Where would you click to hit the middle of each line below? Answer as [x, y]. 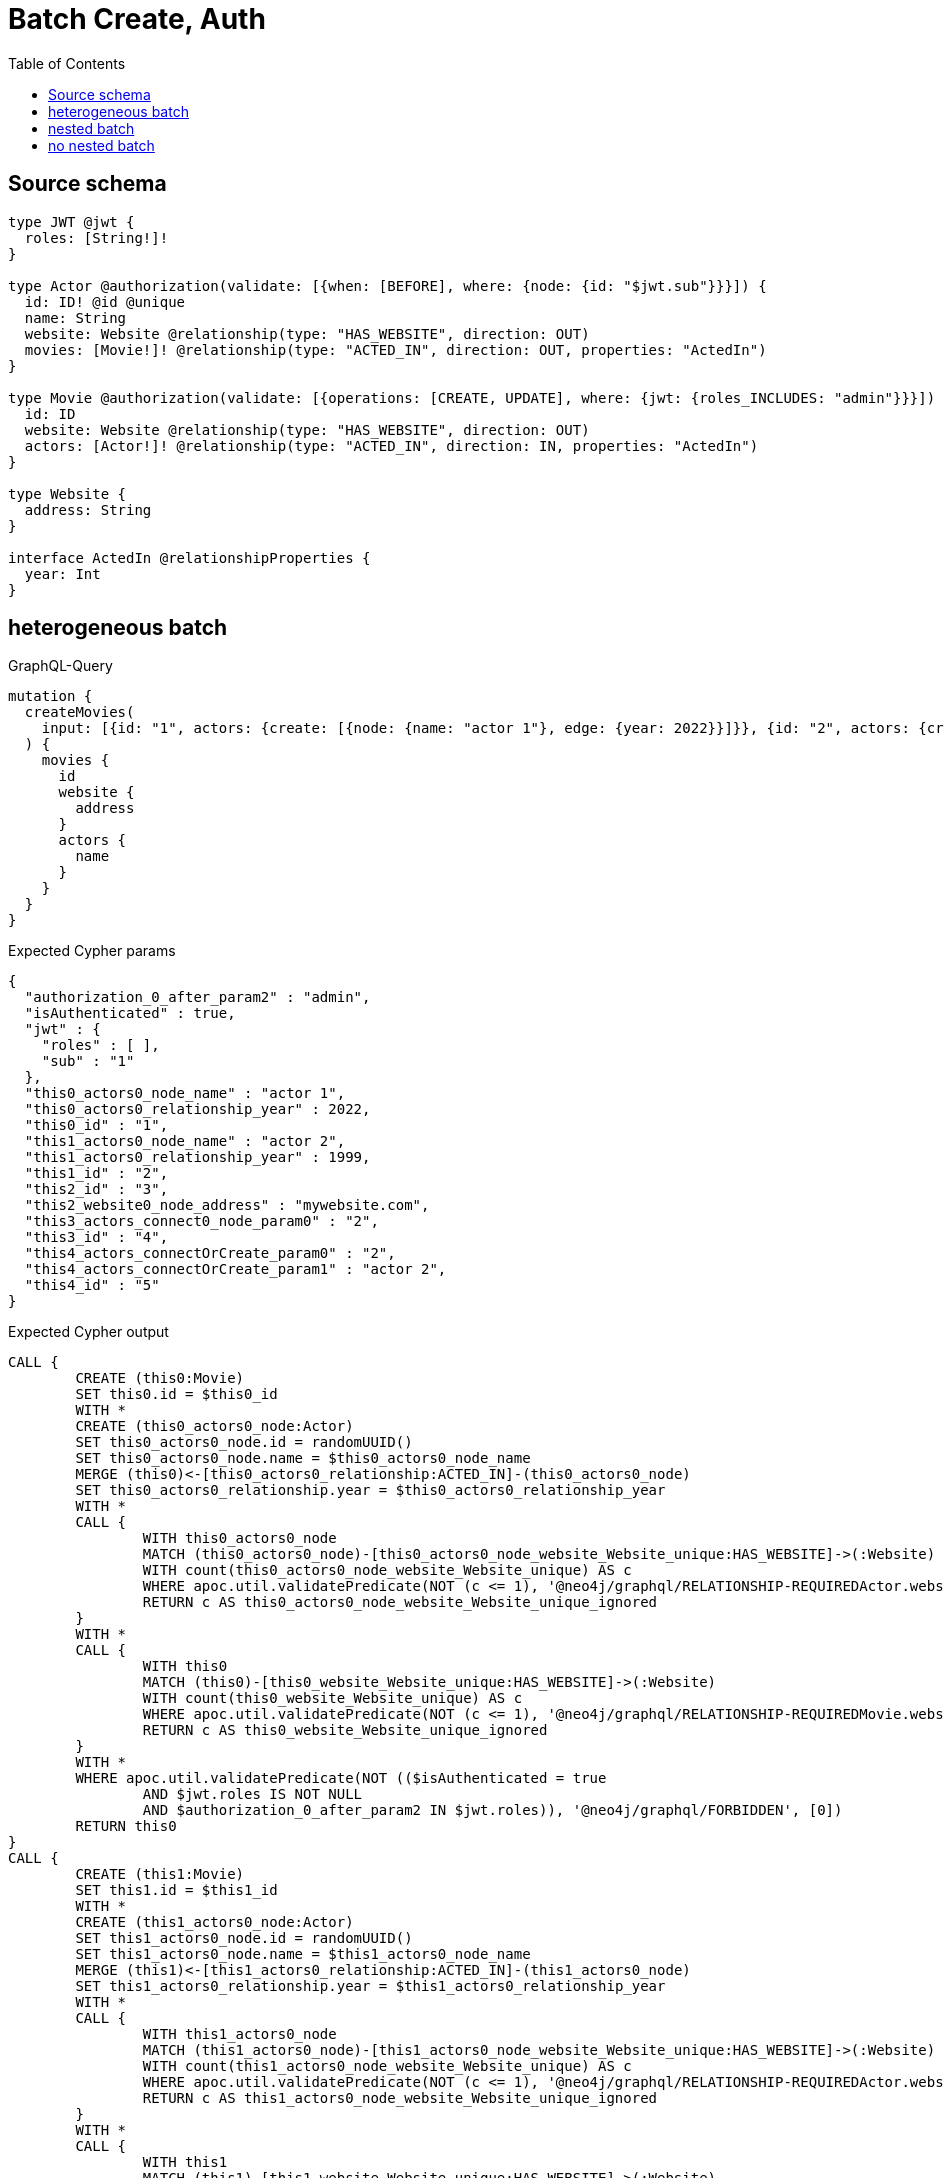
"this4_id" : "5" [92, 1285]
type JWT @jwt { [71, 221]
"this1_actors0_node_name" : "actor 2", [185, 1141]
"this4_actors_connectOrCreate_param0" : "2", [210, 1253]
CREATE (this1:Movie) [160, 1874]
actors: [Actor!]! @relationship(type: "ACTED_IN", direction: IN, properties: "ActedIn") [391, 445]
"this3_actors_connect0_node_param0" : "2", [201, 1221]
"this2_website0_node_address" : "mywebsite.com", [227, 1205]
